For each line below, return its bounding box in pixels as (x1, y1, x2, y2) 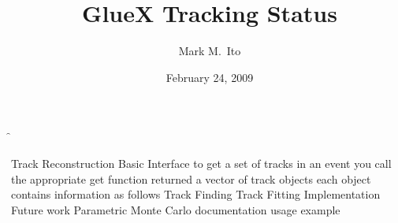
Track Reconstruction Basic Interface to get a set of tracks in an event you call (11, 154, 392, 171)
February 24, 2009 (166, 69, 254, 85)
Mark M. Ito (178, 43, 241, 59)
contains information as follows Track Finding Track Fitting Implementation (11, 186, 381, 203)
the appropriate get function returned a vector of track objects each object (11, 170, 371, 187)
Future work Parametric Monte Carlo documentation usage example (11, 201, 340, 217)
